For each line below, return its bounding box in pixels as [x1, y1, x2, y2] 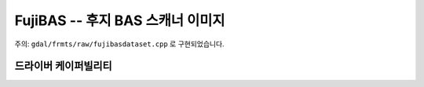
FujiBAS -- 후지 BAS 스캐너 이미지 [14, 12, 225, 29]
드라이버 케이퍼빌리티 [14, 60, 113, 73]
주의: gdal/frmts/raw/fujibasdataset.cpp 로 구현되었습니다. [14, 39, 225, 49]
